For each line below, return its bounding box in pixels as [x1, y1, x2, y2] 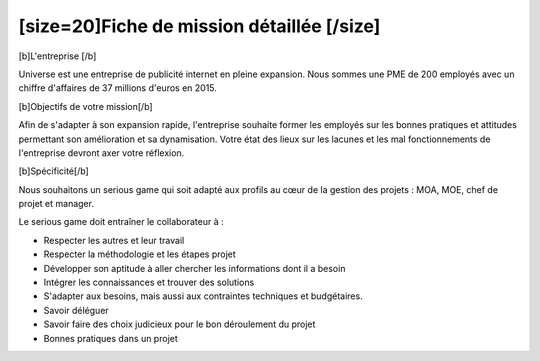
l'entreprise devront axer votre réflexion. [18, 146, 185, 159]
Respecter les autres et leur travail [43, 234, 185, 246]
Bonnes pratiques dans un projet [43, 332, 179, 344]
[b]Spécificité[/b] [18, 165, 89, 177]
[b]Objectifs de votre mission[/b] [18, 100, 154, 112]
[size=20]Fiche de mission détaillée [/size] [18, 15, 381, 37]
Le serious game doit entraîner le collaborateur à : [18, 216, 224, 228]
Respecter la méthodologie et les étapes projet [43, 248, 237, 260]
